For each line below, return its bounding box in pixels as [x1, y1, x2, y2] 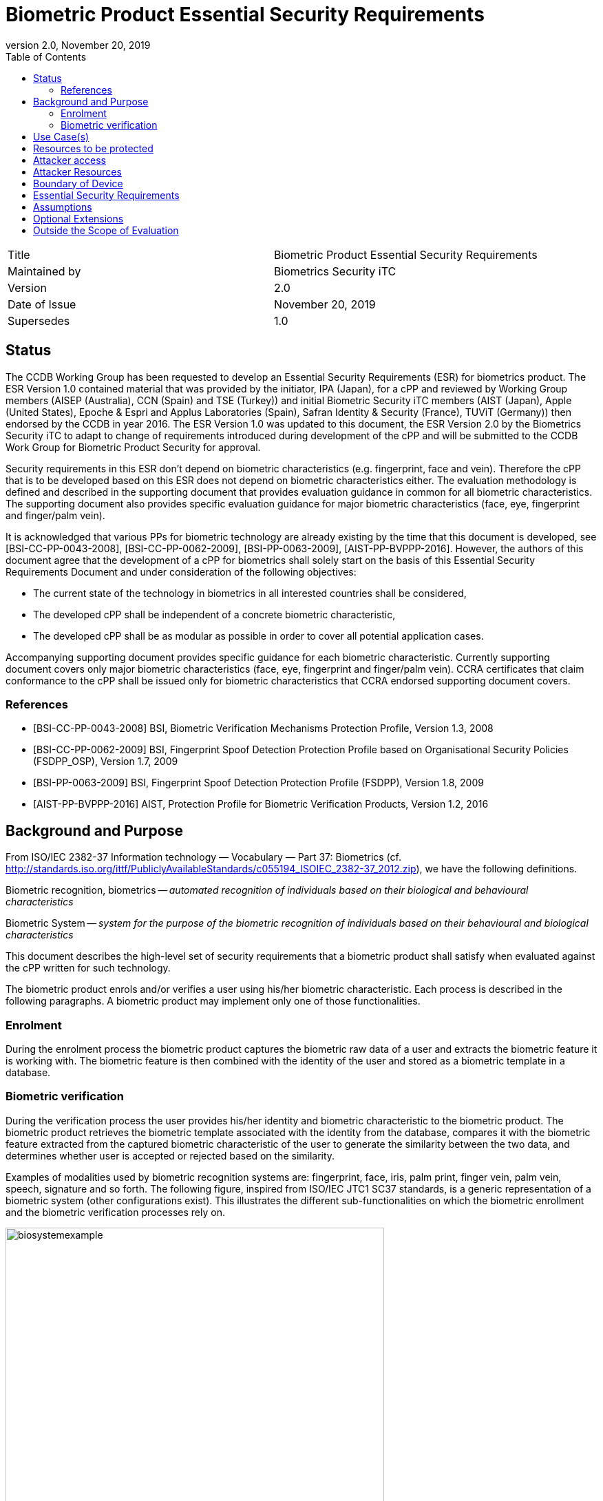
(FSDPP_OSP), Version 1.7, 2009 [33, 755, 178, 768]
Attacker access [33, 154, 107, 166]
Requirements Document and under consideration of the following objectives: [6, 565, 357, 578]
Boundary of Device [33, 177, 123, 189]
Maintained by [8, 264, 81, 278]
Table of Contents [6, 50, 87, 63]
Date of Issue [8, 297, 76, 311]
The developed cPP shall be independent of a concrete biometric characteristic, [33, 608, 396, 620]
